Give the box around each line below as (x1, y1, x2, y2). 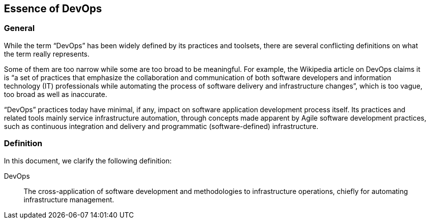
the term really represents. (4, 49, 90, 58)
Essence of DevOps (4, 2, 102, 15)
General (4, 23, 35, 33)
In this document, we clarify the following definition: (4, 156, 172, 165)
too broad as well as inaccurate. (4, 90, 107, 98)
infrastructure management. (24, 195, 114, 204)
